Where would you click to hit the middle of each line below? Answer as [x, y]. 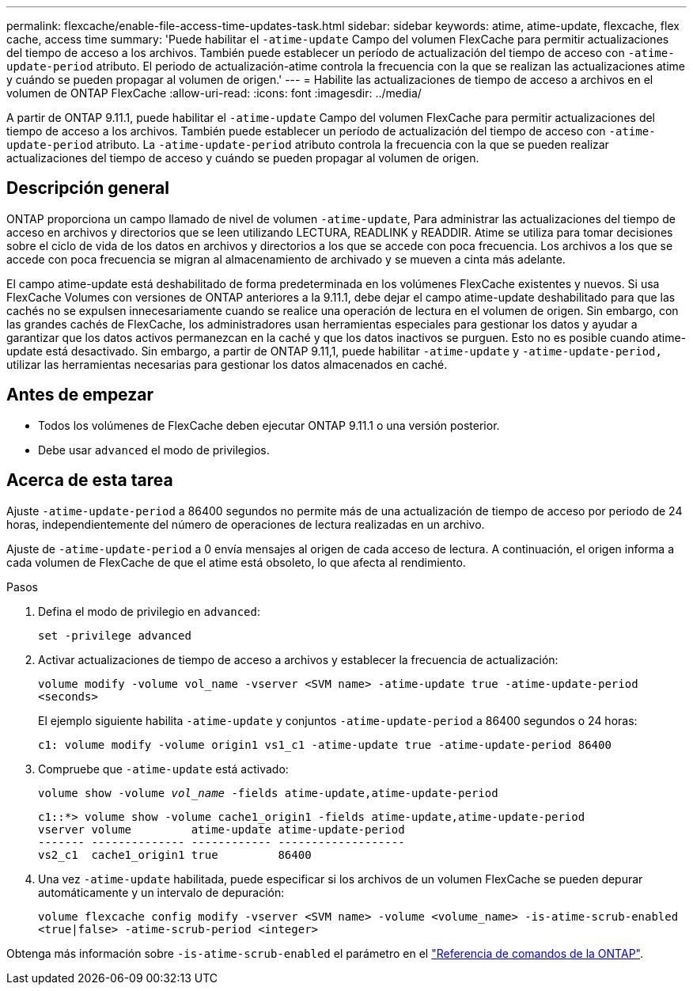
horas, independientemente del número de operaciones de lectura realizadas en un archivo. [246, 524]
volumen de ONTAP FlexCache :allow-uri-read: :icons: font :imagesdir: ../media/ [214, 93]
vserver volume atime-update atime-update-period [222, 829]
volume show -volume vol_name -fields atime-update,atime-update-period [268, 793]
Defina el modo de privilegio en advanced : [149, 611]
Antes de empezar [80, 395]
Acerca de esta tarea [90, 480]
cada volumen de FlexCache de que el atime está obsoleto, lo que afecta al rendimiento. [236, 562]
